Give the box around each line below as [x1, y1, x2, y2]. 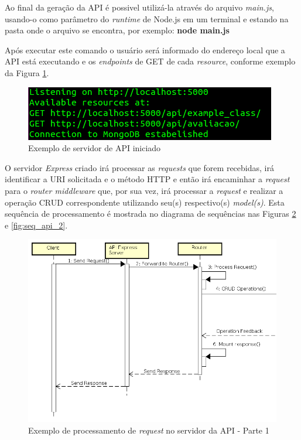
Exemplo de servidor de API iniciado [28, 142, 161, 154]
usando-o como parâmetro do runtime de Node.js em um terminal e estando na [5, 12, 289, 25]
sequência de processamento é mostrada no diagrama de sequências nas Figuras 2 [5, 207, 296, 220]
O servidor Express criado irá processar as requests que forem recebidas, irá [5, 161, 274, 173]
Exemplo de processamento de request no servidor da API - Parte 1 [28, 424, 269, 436]
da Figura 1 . [5, 66, 49, 79]
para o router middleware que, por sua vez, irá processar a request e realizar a [5, 184, 283, 196]
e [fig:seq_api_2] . [5, 219, 68, 231]
